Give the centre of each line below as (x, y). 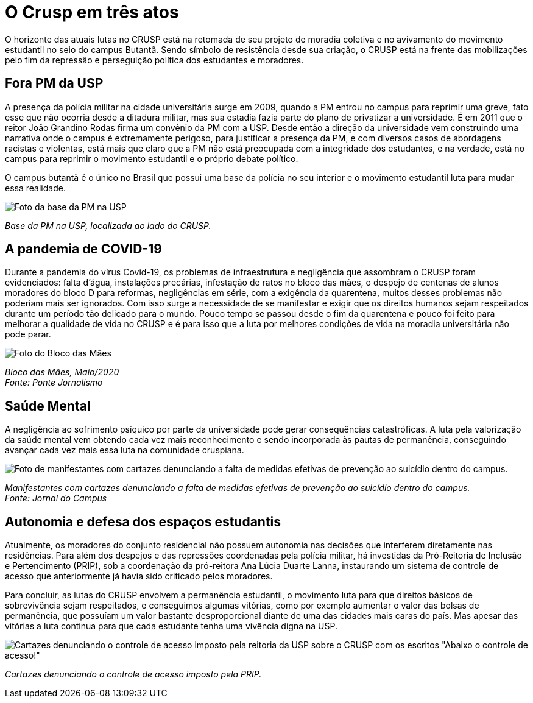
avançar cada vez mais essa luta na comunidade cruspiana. (125, 450)
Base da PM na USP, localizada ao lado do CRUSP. (108, 225)
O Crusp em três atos (92, 12)
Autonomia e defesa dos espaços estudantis (143, 521)
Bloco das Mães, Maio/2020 (62, 372)
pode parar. (28, 334)
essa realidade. (35, 188)
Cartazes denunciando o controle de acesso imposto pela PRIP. (133, 674)
